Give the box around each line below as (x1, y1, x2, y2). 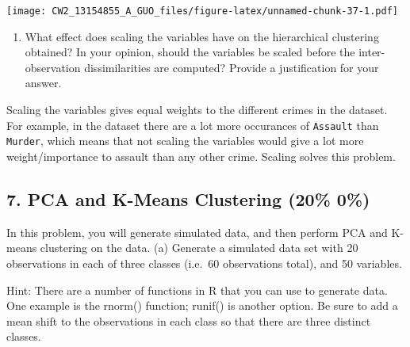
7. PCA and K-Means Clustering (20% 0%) (6, 186, 370, 211)
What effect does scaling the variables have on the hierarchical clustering (25, 28, 379, 44)
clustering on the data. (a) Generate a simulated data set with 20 (40, 239, 358, 256)
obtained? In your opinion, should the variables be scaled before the (25, 44, 355, 60)
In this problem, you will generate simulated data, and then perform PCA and (6, 223, 388, 240)
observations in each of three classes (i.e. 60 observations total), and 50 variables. (6, 254, 402, 271)
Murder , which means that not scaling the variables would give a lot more (6, 132, 364, 149)
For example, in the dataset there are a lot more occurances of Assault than (6, 116, 379, 133)
